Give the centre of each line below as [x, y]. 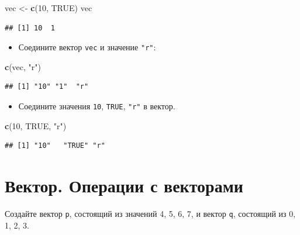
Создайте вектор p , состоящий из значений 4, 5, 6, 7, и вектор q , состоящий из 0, [150, 213]
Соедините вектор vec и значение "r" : [87, 47]
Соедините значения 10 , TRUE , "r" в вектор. [97, 106]
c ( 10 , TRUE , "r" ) [36, 125]
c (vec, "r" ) [23, 66]
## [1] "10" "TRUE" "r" [55, 146]
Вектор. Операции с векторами [124, 186]
